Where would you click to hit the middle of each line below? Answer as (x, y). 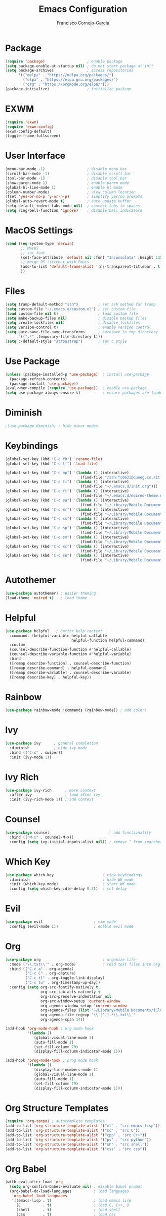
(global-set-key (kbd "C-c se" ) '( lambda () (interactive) (67, 556)
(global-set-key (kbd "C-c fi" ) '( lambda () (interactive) (67, 482)
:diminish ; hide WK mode (72, 880)
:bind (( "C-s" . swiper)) (36, 752)
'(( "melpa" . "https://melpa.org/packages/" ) (66, 75)
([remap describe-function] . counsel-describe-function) (71, 663)
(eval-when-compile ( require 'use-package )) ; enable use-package (76, 388)
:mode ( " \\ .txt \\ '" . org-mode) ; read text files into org (85, 964)
